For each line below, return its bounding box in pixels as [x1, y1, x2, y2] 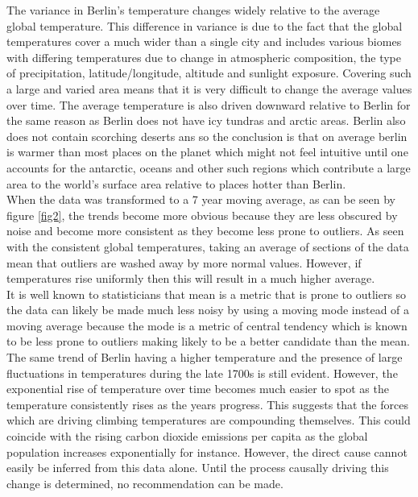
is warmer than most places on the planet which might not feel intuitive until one [6, 143, 408, 160]
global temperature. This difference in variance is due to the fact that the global [6, 17, 403, 34]
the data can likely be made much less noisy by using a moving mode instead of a [6, 301, 410, 318]
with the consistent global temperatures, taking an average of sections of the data [6, 238, 409, 255]
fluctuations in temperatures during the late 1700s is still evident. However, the [6, 364, 398, 381]
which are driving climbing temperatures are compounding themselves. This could [6, 412, 411, 429]
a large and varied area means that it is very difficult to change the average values [6, 80, 412, 97]
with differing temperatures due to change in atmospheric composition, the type [6, 48, 401, 65]
